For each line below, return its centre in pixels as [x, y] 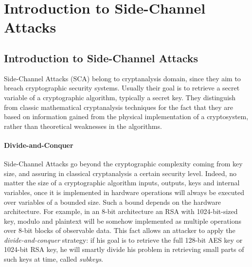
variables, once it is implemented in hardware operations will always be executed [124, 192]
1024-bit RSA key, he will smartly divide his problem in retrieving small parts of [124, 249]
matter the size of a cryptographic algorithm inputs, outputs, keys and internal [122, 183]
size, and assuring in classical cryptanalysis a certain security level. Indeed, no [120, 173]
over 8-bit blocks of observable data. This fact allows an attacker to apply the [120, 230]
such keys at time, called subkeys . [54, 259]
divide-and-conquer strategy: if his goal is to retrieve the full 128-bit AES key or [123, 240]
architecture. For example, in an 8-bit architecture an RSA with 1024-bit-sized [121, 211]
